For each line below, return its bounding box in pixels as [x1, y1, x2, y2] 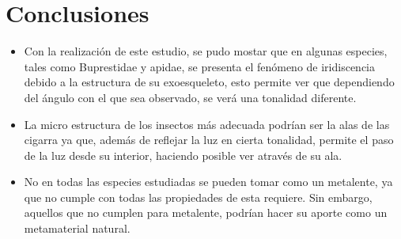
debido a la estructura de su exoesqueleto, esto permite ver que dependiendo [24, 74, 395, 90]
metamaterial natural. [24, 220, 131, 237]
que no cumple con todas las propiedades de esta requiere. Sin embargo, [24, 188, 373, 205]
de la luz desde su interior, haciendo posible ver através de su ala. [24, 146, 342, 163]
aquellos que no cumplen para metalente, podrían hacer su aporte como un [24, 204, 388, 221]
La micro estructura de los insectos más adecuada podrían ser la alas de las [24, 116, 390, 132]
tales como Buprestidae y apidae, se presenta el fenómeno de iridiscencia [24, 58, 375, 74]
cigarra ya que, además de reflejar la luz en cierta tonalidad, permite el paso [24, 131, 394, 148]
